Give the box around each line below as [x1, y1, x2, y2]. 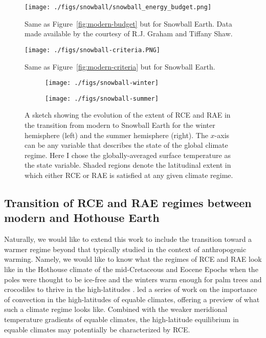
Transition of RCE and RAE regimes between [4, 194, 252, 210]
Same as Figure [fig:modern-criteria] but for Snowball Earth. [25, 61, 215, 72]
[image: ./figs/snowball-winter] [45, 79, 159, 87]
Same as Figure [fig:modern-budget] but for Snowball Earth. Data [25, 18, 232, 29]
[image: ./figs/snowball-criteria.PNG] [25, 46, 160, 54]
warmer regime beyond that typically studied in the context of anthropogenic [4, 243, 247, 254]
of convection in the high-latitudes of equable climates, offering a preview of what [4, 294, 260, 304]
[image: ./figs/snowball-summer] [45, 95, 159, 102]
